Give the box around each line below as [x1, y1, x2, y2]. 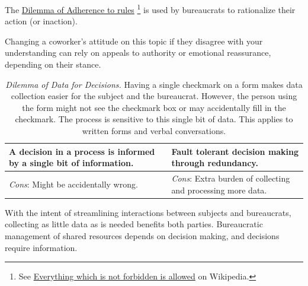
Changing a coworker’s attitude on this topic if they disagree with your [5, 34, 263, 47]
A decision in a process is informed [9, 145, 155, 157]
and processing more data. [171, 183, 267, 196]
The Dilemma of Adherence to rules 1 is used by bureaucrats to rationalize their [5, 2, 296, 15]
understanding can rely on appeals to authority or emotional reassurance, [5, 46, 271, 59]
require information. [5, 241, 78, 253]
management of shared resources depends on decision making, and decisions [5, 229, 280, 241]
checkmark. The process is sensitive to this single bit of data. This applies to [15, 113, 293, 125]
